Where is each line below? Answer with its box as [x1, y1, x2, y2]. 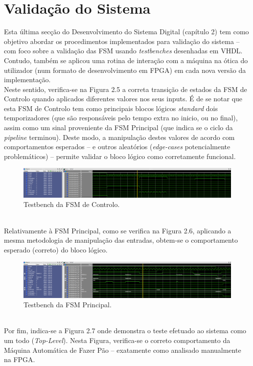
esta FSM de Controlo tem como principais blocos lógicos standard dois [4, 103, 218, 113]
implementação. [4, 74, 51, 85]
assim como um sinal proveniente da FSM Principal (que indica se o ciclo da [4, 122, 233, 133]
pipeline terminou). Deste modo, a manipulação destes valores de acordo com [4, 132, 235, 142]
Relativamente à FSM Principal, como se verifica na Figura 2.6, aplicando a [4, 225, 231, 235]
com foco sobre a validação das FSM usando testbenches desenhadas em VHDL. [4, 46, 243, 56]
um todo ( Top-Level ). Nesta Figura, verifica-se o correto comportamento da [4, 335, 230, 345]
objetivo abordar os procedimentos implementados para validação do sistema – [4, 36, 240, 46]
